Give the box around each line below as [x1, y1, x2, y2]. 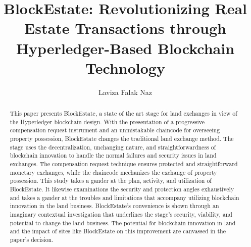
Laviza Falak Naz [98, 86, 153, 97]
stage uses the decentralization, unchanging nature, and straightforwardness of [10, 142, 216, 151]
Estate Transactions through [24, 18, 226, 38]
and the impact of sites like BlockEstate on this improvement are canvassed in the [10, 227, 226, 235]
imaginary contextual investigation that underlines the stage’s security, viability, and [10, 210, 232, 218]
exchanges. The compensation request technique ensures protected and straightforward [10, 160, 238, 168]
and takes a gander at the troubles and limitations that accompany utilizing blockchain [10, 193, 239, 202]
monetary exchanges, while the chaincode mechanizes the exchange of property [10, 168, 217, 176]
